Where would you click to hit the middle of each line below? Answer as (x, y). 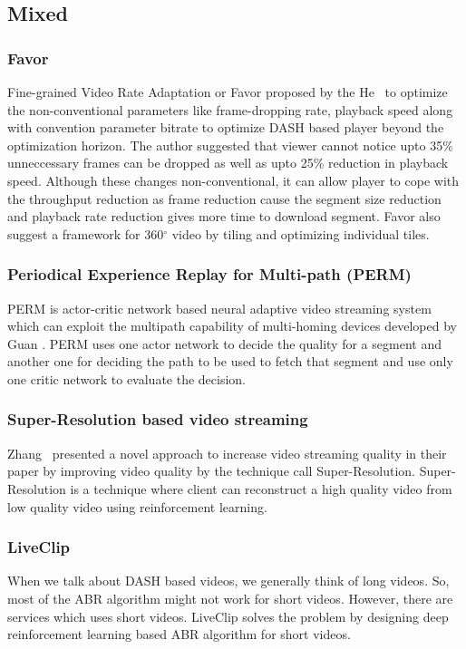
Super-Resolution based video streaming (158, 419)
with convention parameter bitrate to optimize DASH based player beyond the (226, 127)
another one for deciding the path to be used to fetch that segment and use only (230, 361)
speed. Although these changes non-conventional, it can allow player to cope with (233, 180)
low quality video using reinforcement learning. (137, 506)
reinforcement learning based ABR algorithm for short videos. (179, 634)
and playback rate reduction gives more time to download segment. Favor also (224, 216)
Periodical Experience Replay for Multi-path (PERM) (209, 274)
